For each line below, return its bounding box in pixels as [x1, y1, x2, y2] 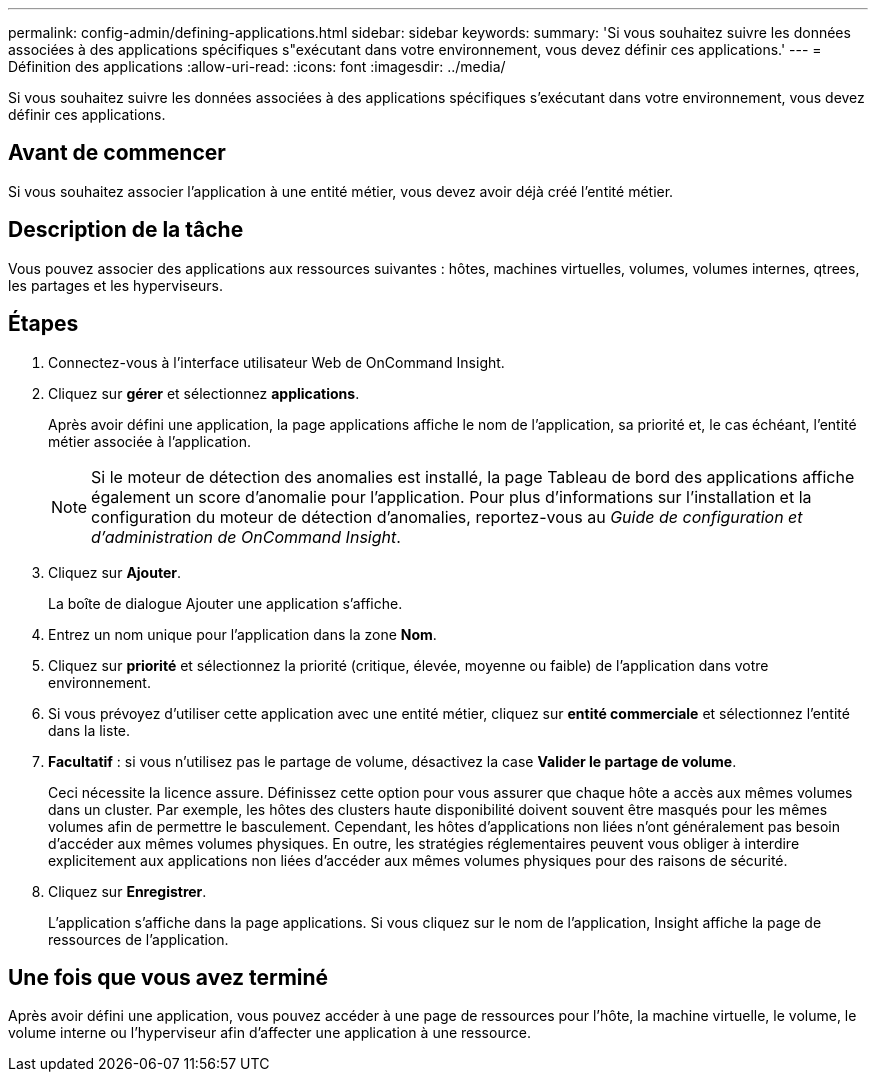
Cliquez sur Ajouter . [48, 563, 182, 581]
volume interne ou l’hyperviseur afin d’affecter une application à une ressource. [8, 1024, 531, 1042]
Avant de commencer [8, 140, 226, 166]
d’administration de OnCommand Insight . [91, 526, 401, 547]
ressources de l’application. [48, 930, 229, 948]
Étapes [8, 311, 79, 337]
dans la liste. [48, 721, 131, 739]
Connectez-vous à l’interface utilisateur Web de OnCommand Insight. [48, 353, 505, 371]
